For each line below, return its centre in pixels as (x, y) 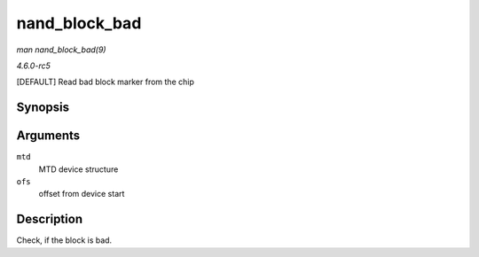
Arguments (48, 136)
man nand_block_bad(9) (61, 50)
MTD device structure (79, 169)
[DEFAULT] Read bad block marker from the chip (105, 82)
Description (50, 219)
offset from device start (82, 194)
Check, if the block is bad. (64, 240)
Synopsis (43, 108)
